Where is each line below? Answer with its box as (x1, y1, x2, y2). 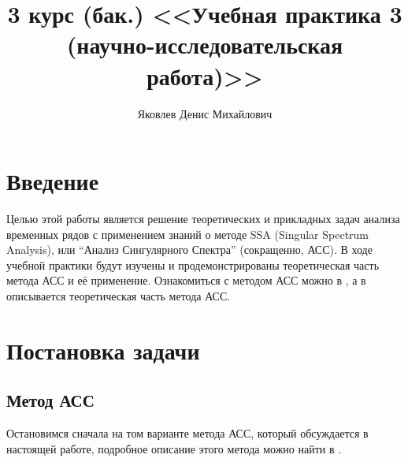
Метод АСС (6, 388, 95, 412)
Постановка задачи (6, 333, 200, 366)
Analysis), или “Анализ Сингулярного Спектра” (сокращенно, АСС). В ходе (6, 241, 373, 258)
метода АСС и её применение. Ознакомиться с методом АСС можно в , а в (6, 272, 366, 289)
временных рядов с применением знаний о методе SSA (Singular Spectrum (6, 225, 369, 242)
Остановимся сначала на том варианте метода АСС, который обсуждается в (6, 425, 369, 442)
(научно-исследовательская (66, 28, 343, 61)
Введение (6, 165, 99, 197)
